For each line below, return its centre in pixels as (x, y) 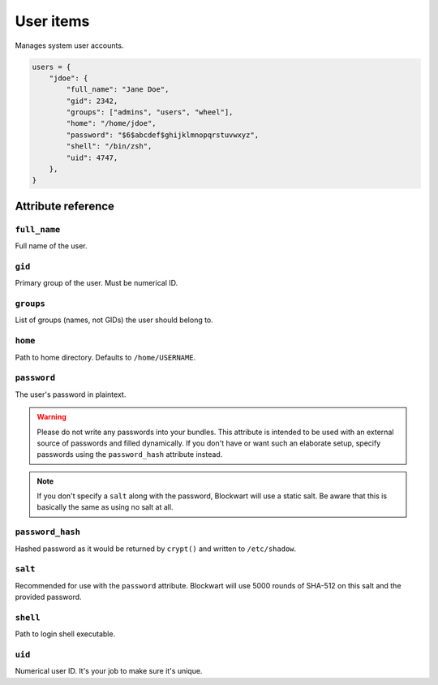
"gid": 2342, (92, 101)
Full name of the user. (52, 246)
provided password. (48, 597)
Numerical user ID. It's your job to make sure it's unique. (109, 671)
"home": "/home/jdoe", (112, 123)
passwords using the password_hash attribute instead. (130, 455)
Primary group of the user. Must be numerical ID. (97, 283)
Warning (52, 417)
